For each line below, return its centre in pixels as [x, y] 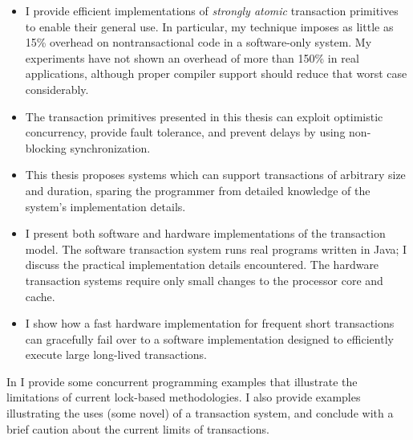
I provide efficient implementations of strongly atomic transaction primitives [212, 10]
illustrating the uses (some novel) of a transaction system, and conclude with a [200, 413]
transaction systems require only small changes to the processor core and [204, 280]
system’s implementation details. [105, 206]
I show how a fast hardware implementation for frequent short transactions [210, 323]
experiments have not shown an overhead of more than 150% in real [192, 57]
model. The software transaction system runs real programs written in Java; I [216, 249]
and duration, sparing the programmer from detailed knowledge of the [198, 190]
